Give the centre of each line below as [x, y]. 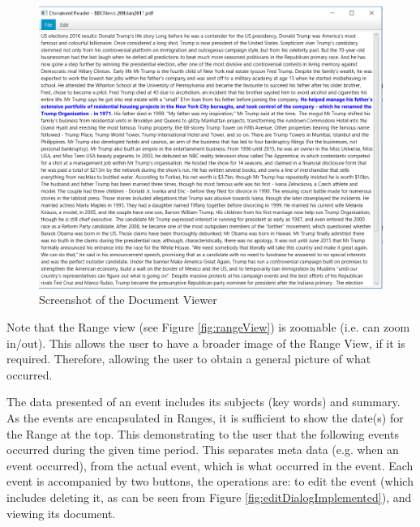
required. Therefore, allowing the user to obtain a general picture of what [189, 359]
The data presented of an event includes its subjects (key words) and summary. [204, 402]
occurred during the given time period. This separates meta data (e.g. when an [203, 450]
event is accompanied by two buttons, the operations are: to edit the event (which [210, 481]
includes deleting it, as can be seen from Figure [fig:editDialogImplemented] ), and [209, 497]
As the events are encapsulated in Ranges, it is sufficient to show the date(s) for [205, 417]
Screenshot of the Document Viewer [128, 300]
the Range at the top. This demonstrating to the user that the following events [203, 433]
